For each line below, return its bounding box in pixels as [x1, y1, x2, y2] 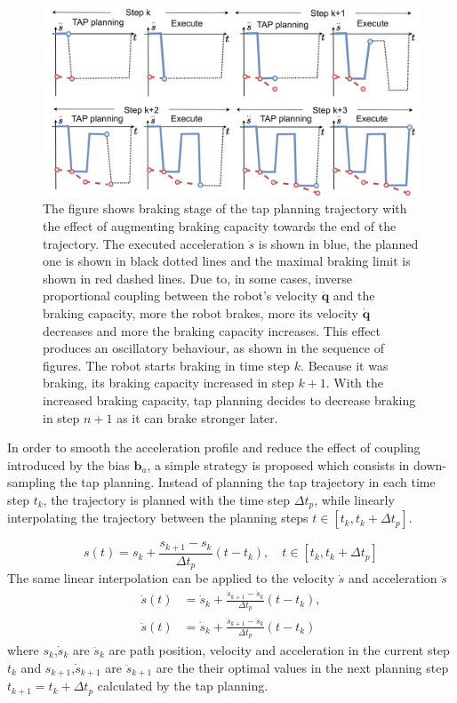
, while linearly [314, 490, 395, 508]
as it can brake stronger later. [116, 408, 278, 427]
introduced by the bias [7, 455, 130, 474]
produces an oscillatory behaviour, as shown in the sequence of [43, 339, 384, 357]
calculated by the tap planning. [97, 676, 269, 695]
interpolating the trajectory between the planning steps [7, 508, 309, 527]
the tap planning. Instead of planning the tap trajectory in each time [60, 473, 436, 491]
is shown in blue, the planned [258, 234, 419, 252]
